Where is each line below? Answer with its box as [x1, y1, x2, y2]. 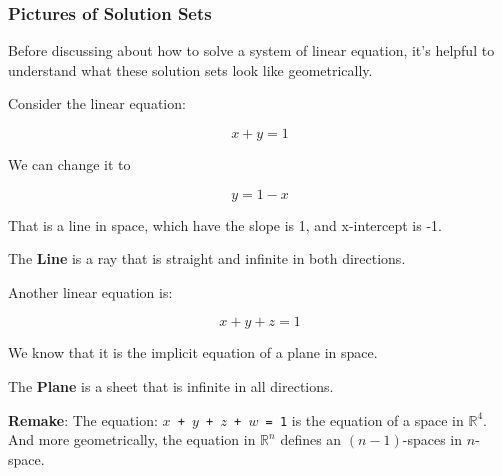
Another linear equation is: [8, 281, 173, 302]
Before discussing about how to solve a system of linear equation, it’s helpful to [8, 40, 495, 61]
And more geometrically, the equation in [8, 429, 256, 450]
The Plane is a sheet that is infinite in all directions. [8, 375, 334, 396]
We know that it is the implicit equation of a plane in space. [8, 342, 378, 363]
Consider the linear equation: [8, 93, 186, 114]
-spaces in [402, 429, 463, 450]
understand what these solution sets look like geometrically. [8, 59, 373, 80]
